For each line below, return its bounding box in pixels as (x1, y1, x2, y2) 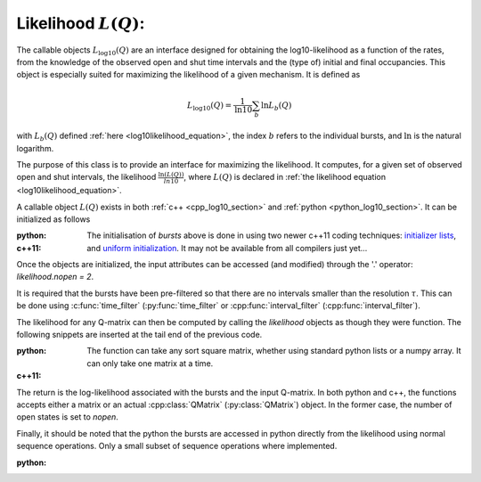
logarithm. (16, 143, 54, 153)
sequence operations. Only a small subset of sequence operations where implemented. (16, 441, 338, 452)
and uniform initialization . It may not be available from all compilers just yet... (86, 242, 368, 253)
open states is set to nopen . (16, 412, 119, 422)
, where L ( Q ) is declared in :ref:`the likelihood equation (183, 172, 387, 183)
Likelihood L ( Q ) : (16, 13, 145, 33)
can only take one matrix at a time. (86, 357, 214, 369)
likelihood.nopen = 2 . (16, 272, 94, 282)
